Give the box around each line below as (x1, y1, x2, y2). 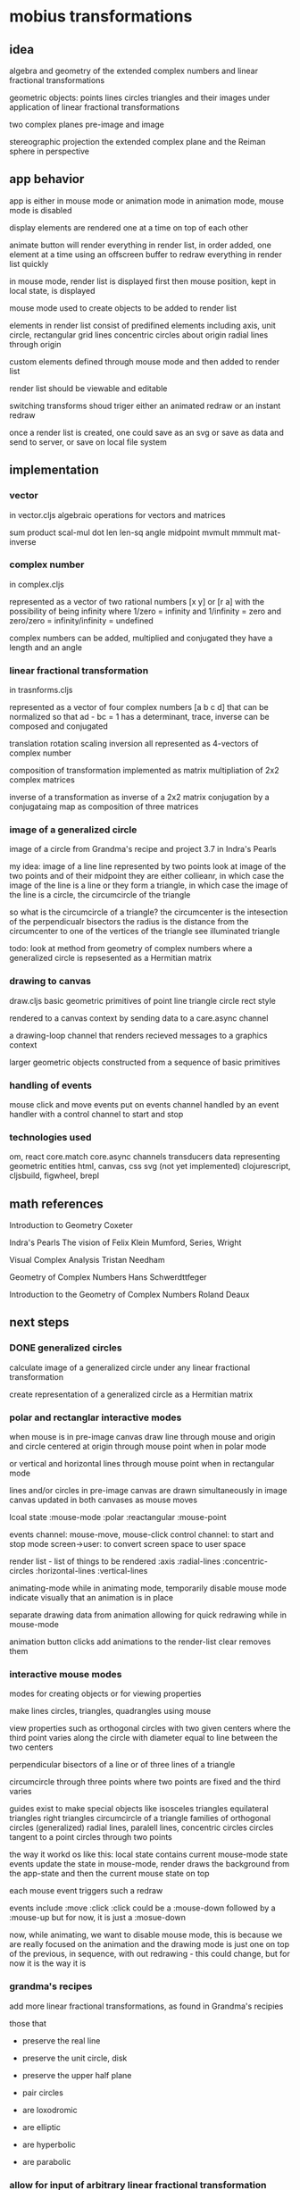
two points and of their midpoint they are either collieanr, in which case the (9, 871, 285, 882)
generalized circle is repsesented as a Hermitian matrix (9, 953, 212, 964)
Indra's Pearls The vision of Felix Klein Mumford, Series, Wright (9, 1237, 242, 1248)
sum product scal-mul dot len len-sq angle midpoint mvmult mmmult (9, 527, 262, 538)
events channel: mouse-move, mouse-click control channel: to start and (9, 1529, 274, 1540)
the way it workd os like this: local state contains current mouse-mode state (9, 1849, 288, 1860)
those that (9, 2018, 47, 2028)
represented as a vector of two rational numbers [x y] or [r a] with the (9, 596, 265, 606)
